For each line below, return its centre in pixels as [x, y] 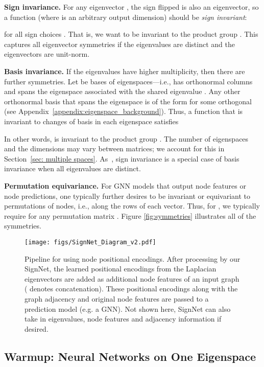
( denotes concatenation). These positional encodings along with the [131, 289]
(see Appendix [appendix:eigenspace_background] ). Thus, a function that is [124, 111]
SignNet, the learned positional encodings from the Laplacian [121, 269]
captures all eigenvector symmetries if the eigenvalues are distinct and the [119, 44]
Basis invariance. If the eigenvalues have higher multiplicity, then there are [125, 71]
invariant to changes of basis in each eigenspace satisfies [91, 121]
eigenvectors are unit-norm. [47, 54]
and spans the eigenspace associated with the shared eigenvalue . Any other [122, 91]
